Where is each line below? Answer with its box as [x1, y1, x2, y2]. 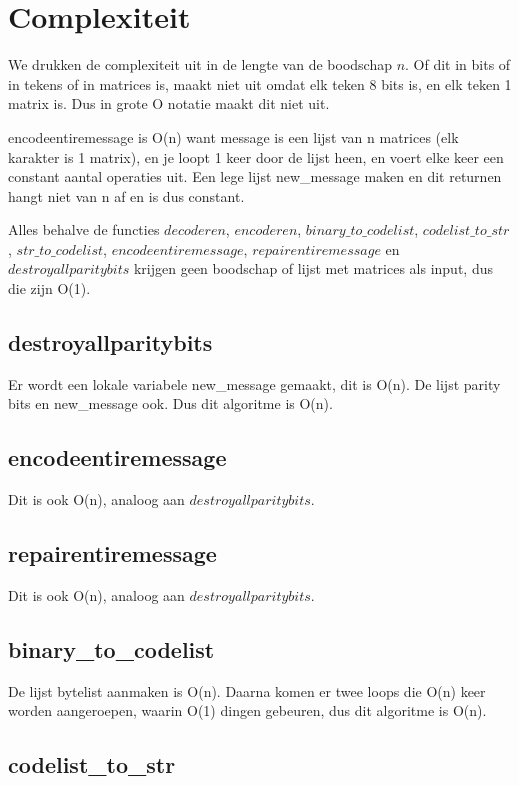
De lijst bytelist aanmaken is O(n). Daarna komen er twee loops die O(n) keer [8, 680, 486, 701]
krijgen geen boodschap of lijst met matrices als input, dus [133, 258, 493, 279]
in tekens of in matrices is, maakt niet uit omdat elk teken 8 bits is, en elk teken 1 [8, 73, 512, 94]
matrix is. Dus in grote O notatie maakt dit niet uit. [8, 93, 330, 114]
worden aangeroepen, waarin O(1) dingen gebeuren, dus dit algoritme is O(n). [8, 700, 487, 721]
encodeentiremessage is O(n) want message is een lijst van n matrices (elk [8, 126, 459, 147]
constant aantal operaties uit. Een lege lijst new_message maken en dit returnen [8, 166, 502, 187]
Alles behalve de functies [8, 219, 160, 240]
